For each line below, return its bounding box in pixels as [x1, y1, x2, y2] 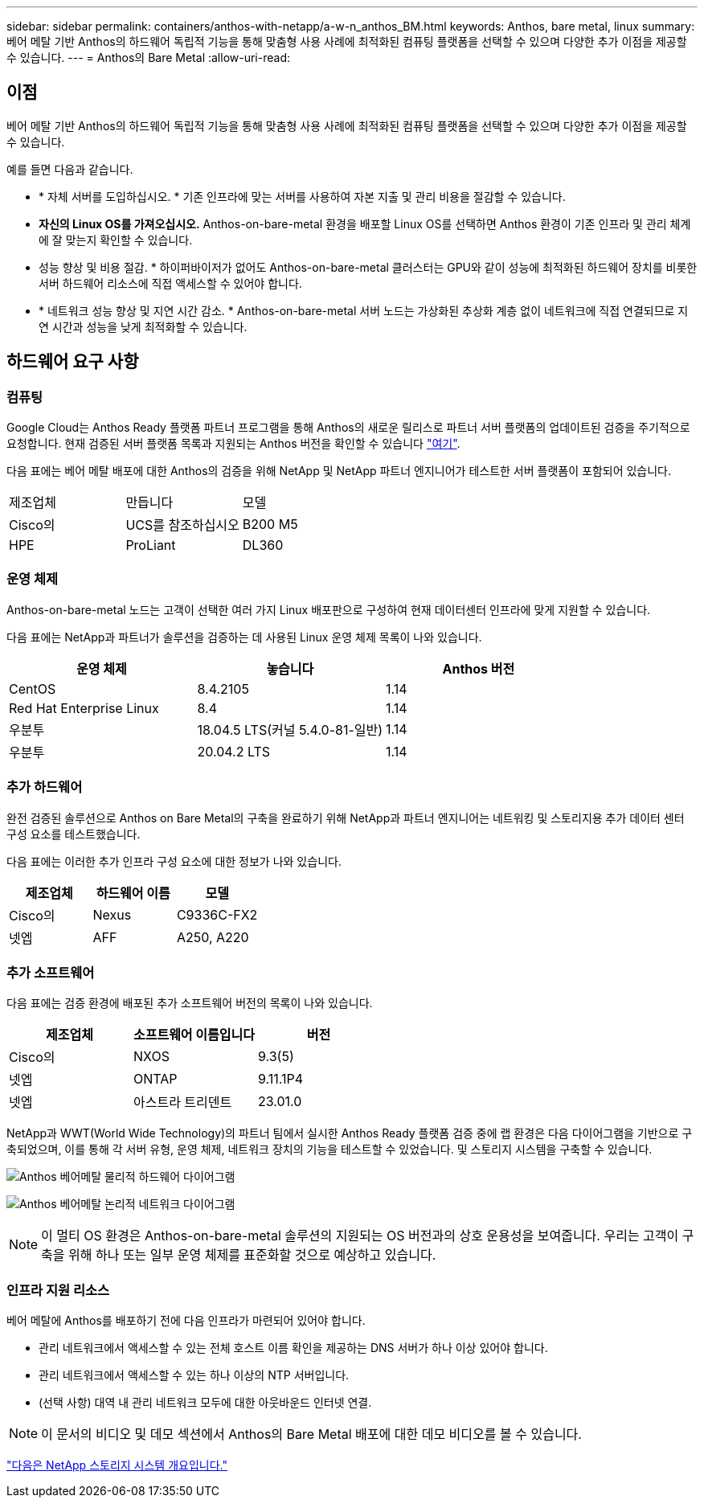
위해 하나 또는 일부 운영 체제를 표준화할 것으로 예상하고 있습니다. [68, 1247, 436, 1264]
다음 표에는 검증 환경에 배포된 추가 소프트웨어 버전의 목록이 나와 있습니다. [6, 996, 373, 1010]
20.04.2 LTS [197, 743, 271, 760]
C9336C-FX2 [176, 906, 258, 923]
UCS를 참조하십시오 [125, 517, 239, 534]
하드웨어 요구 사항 [6, 351, 139, 372]
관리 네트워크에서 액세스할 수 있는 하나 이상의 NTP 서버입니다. [39, 1368, 350, 1383]
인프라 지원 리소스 [6, 1281, 110, 1298]
